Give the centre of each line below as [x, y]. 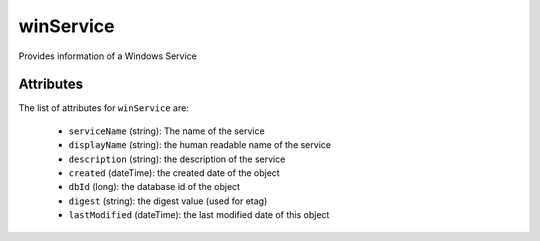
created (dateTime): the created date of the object [174, 173]
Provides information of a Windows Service [107, 56]
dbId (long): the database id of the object [154, 187]
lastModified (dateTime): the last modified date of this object [199, 215]
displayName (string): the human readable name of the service [200, 145]
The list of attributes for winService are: [103, 108]
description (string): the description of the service [177, 159]
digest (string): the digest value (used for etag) [168, 201]
